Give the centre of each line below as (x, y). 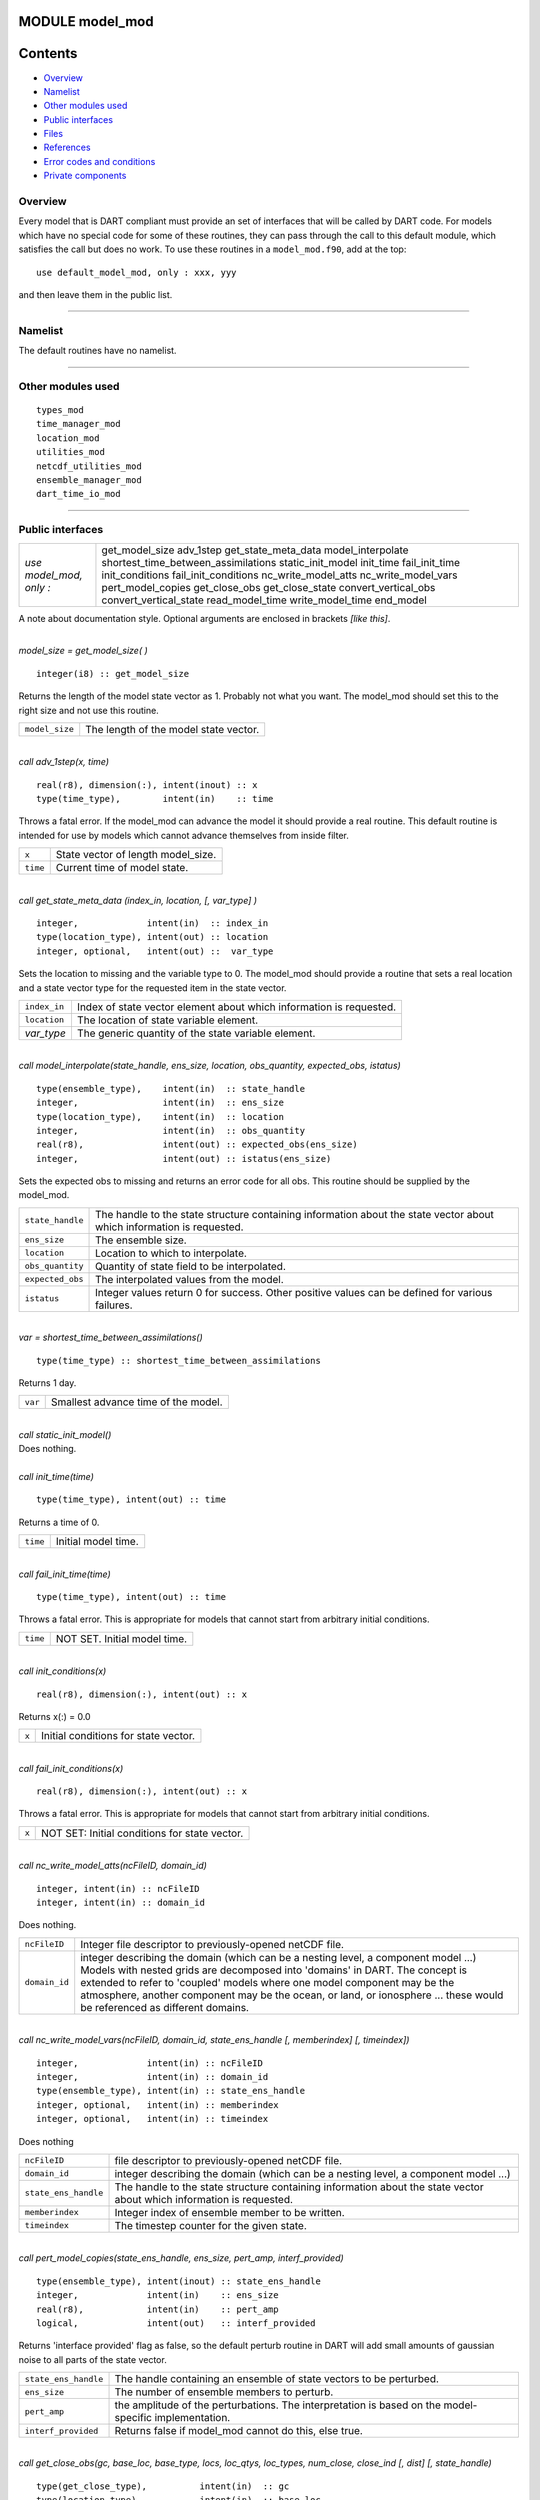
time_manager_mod (78, 424)
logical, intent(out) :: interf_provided (176, 2323)
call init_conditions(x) (62, 1671)
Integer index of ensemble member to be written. (229, 2212)
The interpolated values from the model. (189, 1279)
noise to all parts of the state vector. (92, 2359)
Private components (85, 176)
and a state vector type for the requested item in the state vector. (152, 987)
